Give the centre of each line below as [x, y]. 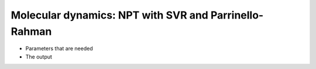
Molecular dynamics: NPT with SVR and [110, 15]
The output [39, 57]
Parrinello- [237, 15]
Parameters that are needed [59, 49]
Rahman [31, 31]
